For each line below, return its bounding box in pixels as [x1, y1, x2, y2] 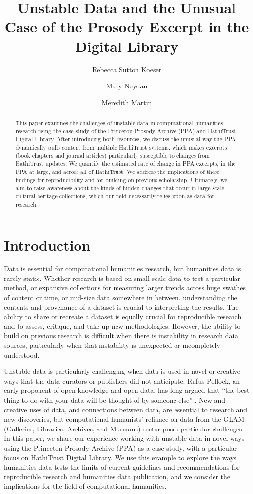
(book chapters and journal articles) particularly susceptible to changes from [15, 151, 210, 159]
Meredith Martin [101, 97, 152, 107]
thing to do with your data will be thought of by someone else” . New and [4, 394, 226, 405]
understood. [4, 349, 39, 360]
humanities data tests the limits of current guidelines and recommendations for [4, 462, 240, 472]
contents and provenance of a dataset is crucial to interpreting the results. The [4, 301, 239, 312]
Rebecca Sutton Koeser [92, 64, 162, 74]
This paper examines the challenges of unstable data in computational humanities [15, 119, 223, 127]
